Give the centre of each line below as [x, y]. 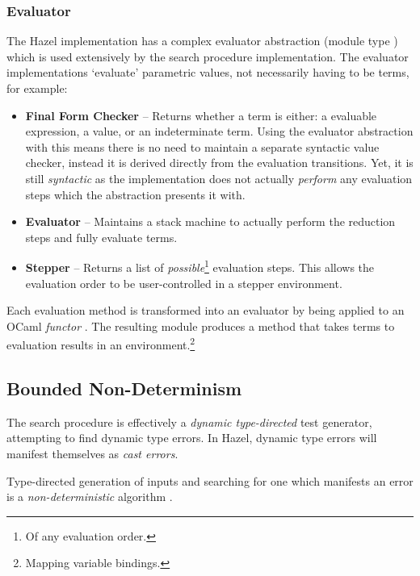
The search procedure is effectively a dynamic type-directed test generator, [189, 422]
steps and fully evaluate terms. [101, 237]
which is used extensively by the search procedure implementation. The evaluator [208, 56]
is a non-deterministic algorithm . [90, 497]
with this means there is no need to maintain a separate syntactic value [202, 146]
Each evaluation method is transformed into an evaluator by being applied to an [206, 310]
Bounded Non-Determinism [124, 388]
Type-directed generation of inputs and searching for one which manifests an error [210, 480]
